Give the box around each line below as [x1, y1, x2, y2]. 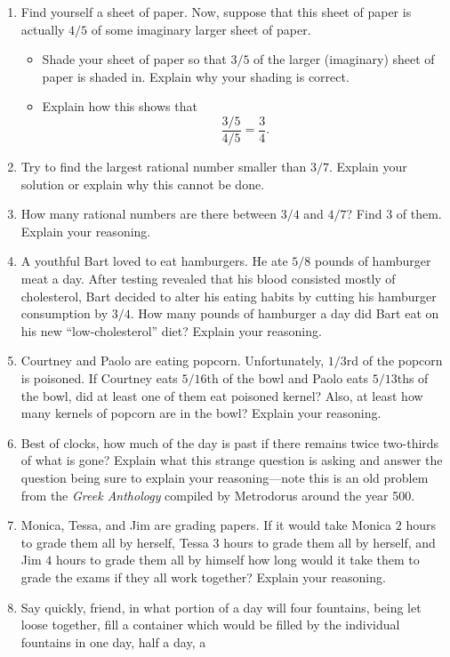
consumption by [20, 304, 108, 323]
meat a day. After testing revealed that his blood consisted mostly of [20, 269, 396, 287]
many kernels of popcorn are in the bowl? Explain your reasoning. [20, 404, 382, 422]
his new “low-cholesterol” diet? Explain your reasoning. [20, 321, 322, 340]
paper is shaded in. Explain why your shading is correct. [42, 67, 350, 85]
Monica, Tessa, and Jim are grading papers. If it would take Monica [20, 516, 392, 534]
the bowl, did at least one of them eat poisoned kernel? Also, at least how [20, 386, 423, 405]
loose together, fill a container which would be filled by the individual [20, 615, 400, 634]
